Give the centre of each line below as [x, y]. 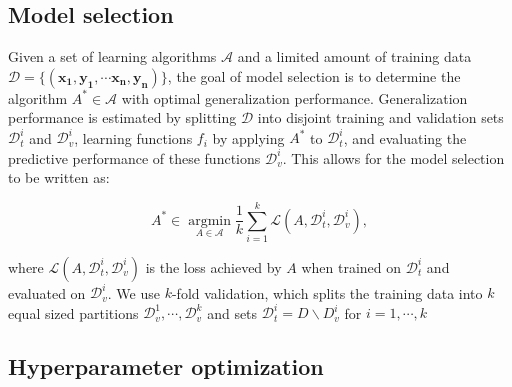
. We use [133, 292]
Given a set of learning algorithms [112, 56]
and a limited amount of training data [354, 56]
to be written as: [59, 177]
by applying [248, 137]
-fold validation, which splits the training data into [327, 292]
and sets [232, 312]
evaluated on [47, 292]
